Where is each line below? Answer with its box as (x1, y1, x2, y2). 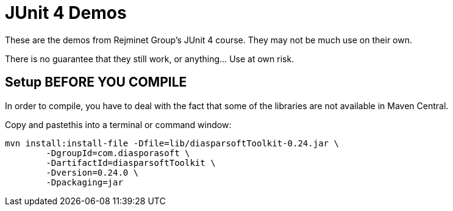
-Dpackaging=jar (46, 177, 123, 187)
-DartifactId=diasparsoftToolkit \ (46, 157, 216, 168)
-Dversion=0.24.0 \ (46, 167, 139, 177)
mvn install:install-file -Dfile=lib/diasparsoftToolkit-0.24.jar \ (5, 138, 339, 148)
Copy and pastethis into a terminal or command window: (5, 119, 232, 130)
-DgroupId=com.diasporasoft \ (46, 148, 190, 158)
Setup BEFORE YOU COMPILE (5, 74, 187, 90)
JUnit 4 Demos (5, 2, 127, 23)
